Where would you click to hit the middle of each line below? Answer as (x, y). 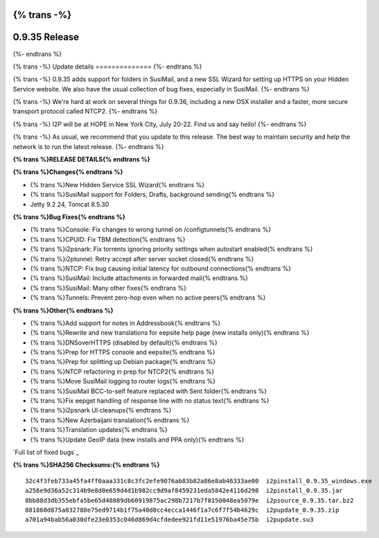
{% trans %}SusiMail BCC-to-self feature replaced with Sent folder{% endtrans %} (148, 391)
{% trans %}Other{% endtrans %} (63, 310)
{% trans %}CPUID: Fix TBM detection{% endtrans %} (108, 239)
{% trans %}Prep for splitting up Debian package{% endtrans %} (123, 362)
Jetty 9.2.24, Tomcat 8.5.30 (70, 204)
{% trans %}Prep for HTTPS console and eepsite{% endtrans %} (123, 352)
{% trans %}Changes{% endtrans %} (68, 172)
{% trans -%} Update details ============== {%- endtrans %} (107, 67)
